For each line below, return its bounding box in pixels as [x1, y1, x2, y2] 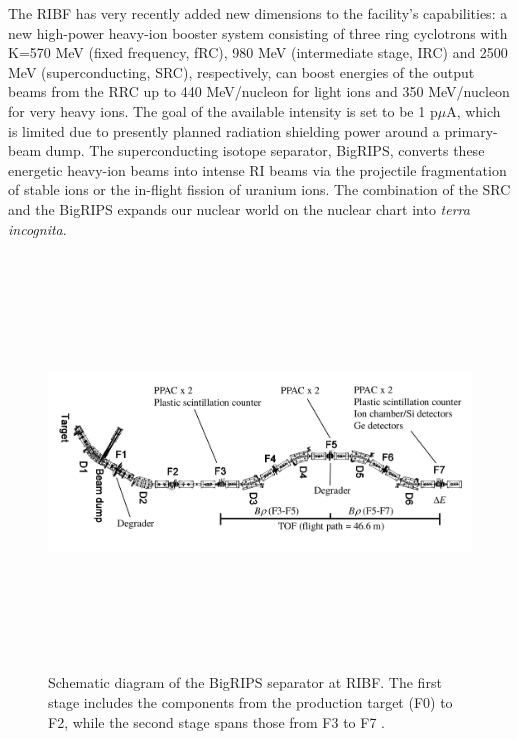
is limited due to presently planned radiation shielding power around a [8, 120, 440, 141]
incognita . [8, 218, 67, 239]
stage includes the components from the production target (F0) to [48, 692, 453, 713]
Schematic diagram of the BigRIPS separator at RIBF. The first [48, 672, 442, 693]
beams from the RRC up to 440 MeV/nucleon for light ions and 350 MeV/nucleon [8, 81, 510, 102]
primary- [444, 120, 498, 141]
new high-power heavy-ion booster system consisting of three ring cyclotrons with [8, 22, 508, 43]
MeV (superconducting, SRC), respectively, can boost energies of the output [8, 61, 475, 82]
